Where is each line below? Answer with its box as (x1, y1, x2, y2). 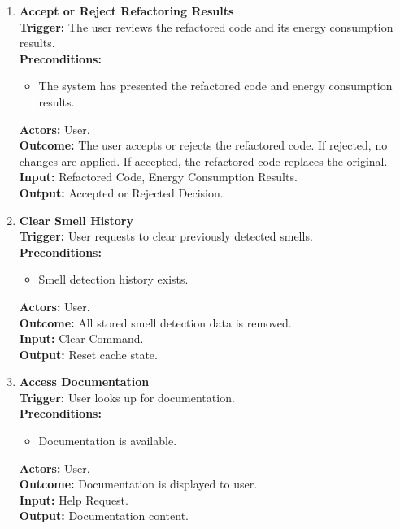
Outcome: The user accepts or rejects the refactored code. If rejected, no (19, 137, 388, 154)
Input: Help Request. (19, 491, 128, 508)
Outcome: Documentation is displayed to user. (19, 475, 258, 492)
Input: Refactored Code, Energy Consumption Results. (19, 168, 298, 185)
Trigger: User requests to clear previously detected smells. (19, 228, 313, 245)
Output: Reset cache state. (19, 345, 158, 362)
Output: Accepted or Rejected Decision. (19, 184, 224, 201)
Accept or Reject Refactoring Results (19, 2, 234, 19)
